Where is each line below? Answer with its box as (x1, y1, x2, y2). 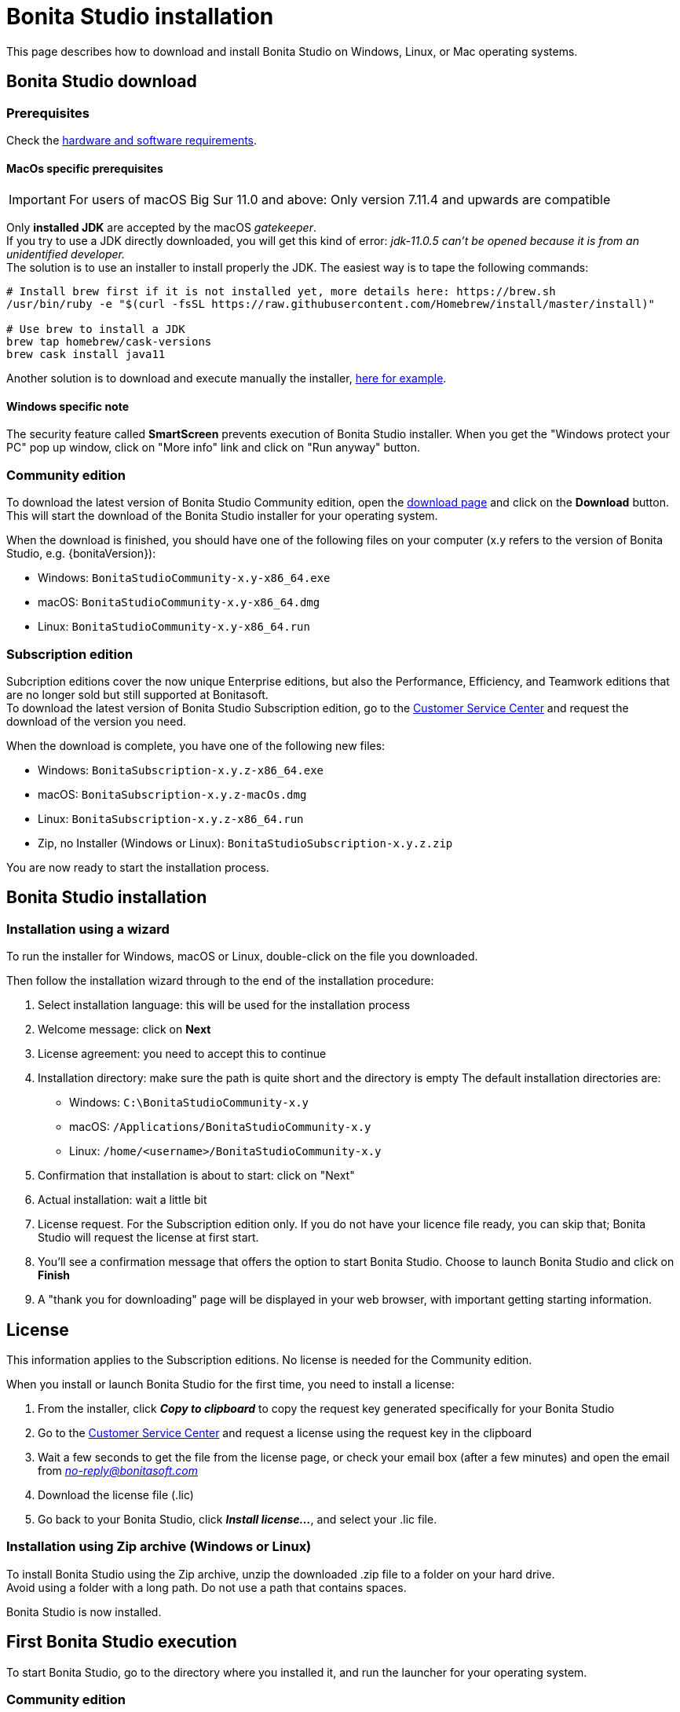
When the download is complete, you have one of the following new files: (6, 738, 386, 752)
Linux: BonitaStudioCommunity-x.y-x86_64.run (38, 620, 310, 634)
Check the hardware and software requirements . (6, 133, 258, 147)
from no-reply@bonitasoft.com (38, 1463, 198, 1477)
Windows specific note (6, 399, 130, 413)
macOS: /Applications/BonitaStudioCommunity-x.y (69, 1120, 371, 1134)
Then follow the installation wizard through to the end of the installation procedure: (6, 974, 434, 988)
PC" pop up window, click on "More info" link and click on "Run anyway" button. (6, 441, 421, 455)
